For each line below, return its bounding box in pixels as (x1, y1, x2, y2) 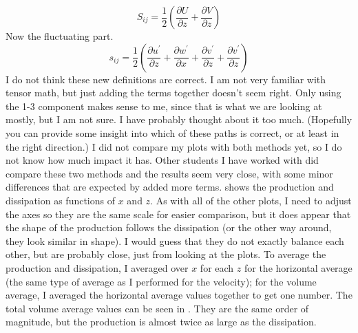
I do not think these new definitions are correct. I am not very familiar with (6, 72, 326, 86)
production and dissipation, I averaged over (6, 260, 189, 275)
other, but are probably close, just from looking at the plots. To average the (6, 247, 326, 261)
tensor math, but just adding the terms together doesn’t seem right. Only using (6, 85, 341, 100)
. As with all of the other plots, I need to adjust (150, 193, 352, 207)
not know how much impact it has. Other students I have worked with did (6, 153, 319, 167)
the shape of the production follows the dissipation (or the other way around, (6, 220, 332, 235)
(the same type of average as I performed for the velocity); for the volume (6, 274, 317, 288)
